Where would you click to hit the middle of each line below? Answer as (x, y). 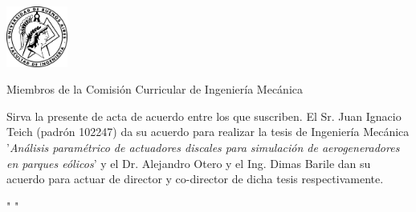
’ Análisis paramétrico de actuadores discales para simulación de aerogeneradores (203, 147)
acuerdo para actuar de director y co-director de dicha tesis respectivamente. (195, 179)
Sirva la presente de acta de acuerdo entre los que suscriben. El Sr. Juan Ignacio (204, 116)
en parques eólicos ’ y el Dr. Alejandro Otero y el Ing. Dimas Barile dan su (189, 163)
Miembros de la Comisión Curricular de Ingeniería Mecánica (155, 89)
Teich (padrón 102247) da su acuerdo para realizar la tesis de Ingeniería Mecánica (208, 132)
